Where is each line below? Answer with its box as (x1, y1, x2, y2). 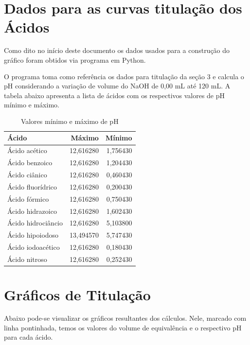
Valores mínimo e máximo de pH (20, 116, 119, 126)
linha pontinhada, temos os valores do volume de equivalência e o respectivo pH (4, 322, 242, 332)
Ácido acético (7, 145, 47, 155)
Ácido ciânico (7, 170, 47, 179)
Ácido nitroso (7, 254, 47, 264)
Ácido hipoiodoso (7, 230, 59, 240)
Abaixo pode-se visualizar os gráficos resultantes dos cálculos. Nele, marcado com (4, 313, 247, 323)
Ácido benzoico (7, 157, 53, 168)
